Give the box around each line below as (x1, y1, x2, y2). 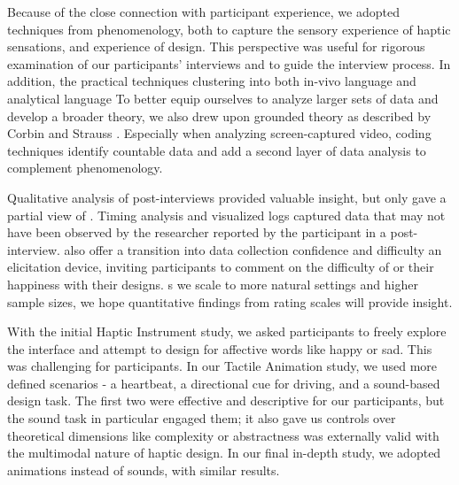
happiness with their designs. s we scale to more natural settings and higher (7, 274, 418, 293)
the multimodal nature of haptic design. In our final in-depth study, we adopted (7, 443, 441, 462)
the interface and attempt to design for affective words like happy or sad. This (7, 339, 432, 358)
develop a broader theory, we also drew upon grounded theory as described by (7, 106, 432, 125)
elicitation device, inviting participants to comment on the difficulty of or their (7, 258, 434, 276)
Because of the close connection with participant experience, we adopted (7, 3, 400, 20)
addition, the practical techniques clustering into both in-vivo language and (7, 72, 416, 90)
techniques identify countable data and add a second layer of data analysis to (7, 141, 426, 159)
